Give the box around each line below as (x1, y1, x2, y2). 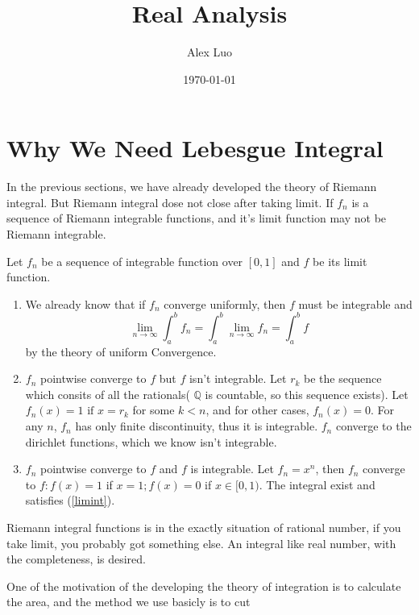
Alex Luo (186, 44, 233, 60)
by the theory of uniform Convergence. (25, 343, 217, 359)
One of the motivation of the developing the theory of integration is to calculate (6, 577, 401, 594)
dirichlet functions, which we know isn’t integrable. (25, 433, 277, 450)
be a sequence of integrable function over (41, 252, 243, 269)
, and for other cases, (205, 401, 309, 418)
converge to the (335, 418, 412, 434)
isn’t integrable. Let (189, 370, 287, 387)
